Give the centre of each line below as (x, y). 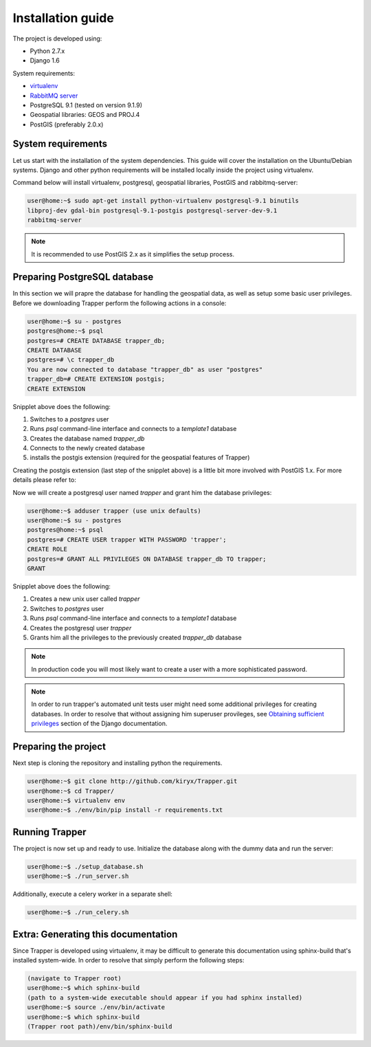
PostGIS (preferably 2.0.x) (67, 124)
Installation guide (64, 18)
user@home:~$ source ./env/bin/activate (96, 1007)
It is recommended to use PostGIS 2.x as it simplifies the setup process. (133, 254)
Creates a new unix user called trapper (85, 599)
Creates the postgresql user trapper (81, 628)
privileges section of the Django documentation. (99, 724)
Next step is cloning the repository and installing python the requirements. (117, 763)
